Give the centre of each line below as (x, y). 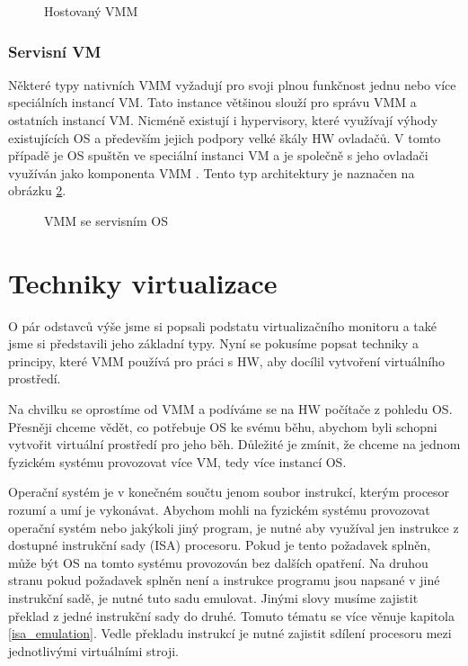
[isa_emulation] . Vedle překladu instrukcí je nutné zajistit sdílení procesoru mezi (230, 633)
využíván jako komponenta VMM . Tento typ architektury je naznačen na (212, 172)
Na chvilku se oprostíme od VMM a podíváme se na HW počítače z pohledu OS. (230, 409)
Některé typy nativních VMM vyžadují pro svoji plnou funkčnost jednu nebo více (232, 84)
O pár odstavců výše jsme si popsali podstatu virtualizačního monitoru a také (222, 325)
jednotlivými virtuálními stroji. (93, 650)
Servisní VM (55, 51)
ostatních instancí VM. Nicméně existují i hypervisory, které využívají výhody (223, 120)
